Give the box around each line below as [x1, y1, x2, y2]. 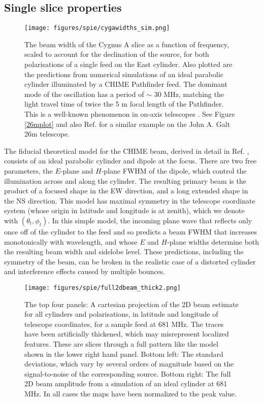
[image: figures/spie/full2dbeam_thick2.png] [24, 284, 181, 291]
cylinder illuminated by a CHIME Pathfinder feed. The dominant [24, 79, 227, 89]
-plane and [60, 165, 93, 176]
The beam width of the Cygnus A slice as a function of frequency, [24, 39, 229, 49]
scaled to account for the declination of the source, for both [24, 49, 209, 59]
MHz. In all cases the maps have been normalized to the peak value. [24, 388, 237, 398]
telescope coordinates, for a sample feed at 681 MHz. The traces [24, 318, 224, 329]
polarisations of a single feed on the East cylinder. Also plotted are [24, 59, 233, 70]
